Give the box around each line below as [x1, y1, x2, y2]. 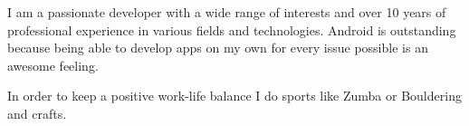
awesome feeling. [7, 55, 99, 74]
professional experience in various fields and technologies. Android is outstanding [7, 20, 456, 39]
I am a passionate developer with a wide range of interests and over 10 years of [7, 3, 446, 21]
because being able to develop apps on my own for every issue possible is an [7, 38, 428, 57]
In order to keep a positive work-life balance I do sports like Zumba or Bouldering [7, 86, 462, 105]
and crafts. [7, 103, 67, 122]
